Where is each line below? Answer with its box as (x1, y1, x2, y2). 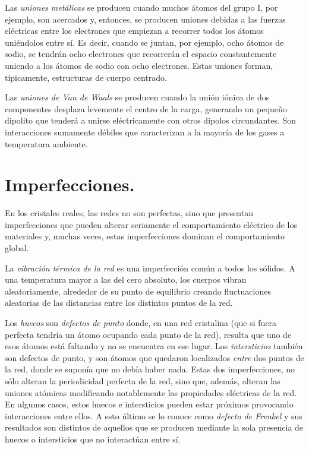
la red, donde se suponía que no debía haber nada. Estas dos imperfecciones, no (5, 363, 295, 375)
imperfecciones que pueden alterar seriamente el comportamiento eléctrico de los (5, 218, 297, 230)
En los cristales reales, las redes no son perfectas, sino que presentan (5, 207, 253, 219)
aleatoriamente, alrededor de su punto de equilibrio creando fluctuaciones (5, 284, 271, 297)
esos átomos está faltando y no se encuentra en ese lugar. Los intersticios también (5, 340, 303, 352)
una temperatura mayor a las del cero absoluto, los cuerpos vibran (5, 273, 247, 286)
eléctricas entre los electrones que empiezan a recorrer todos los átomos (5, 24, 264, 37)
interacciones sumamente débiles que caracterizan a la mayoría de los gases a (5, 125, 285, 138)
